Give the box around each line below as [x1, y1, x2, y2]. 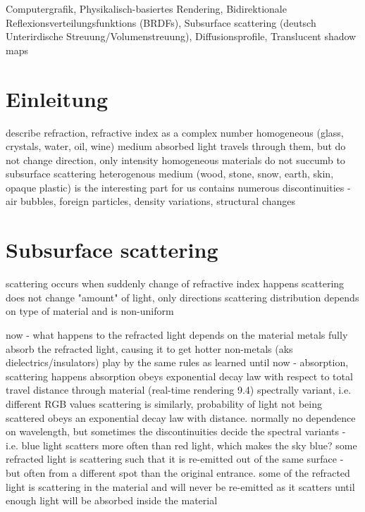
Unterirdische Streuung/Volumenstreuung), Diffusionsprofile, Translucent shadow [6, 29, 357, 44]
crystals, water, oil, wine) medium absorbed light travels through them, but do [6, 139, 346, 154]
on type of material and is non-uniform [6, 304, 174, 318]
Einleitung [6, 84, 109, 113]
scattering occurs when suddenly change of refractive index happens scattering [6, 276, 345, 291]
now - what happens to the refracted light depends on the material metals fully [6, 327, 348, 342]
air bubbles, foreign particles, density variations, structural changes [6, 194, 296, 208]
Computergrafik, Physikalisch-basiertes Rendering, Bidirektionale [6, 1, 287, 15]
